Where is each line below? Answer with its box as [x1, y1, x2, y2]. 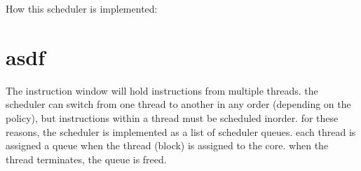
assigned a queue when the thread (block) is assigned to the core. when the [6, 138, 329, 153]
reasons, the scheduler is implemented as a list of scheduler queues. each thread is [6, 124, 356, 139]
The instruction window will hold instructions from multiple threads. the [6, 83, 318, 97]
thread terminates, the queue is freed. [6, 151, 167, 166]
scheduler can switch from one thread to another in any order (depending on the [6, 97, 351, 111]
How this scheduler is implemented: [6, 1, 158, 15]
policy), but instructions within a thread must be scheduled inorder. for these [6, 110, 339, 125]
